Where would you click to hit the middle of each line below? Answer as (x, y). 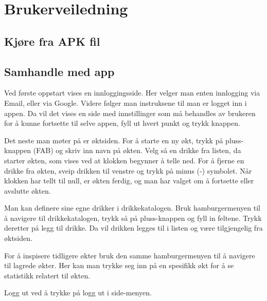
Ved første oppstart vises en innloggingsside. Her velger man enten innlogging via (132, 93)
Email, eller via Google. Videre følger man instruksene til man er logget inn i (126, 102)
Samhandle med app (59, 71)
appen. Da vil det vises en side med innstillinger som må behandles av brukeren (130, 113)
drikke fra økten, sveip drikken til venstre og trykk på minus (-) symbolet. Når (128, 170)
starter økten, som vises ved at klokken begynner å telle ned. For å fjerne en (124, 160)
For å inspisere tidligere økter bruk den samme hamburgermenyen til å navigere (130, 255)
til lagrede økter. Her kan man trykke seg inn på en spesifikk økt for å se (119, 265)
